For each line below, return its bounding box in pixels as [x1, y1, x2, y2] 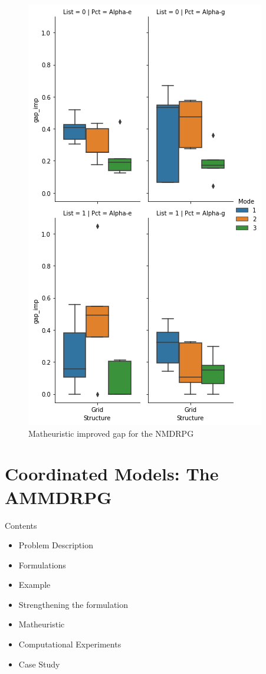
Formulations [18, 558, 66, 571]
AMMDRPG [5, 485, 112, 509]
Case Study [18, 657, 60, 670]
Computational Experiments [18, 638, 121, 650]
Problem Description [18, 539, 93, 551]
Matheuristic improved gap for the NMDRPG [28, 427, 194, 439]
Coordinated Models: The [5, 462, 219, 486]
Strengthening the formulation [18, 598, 129, 610]
